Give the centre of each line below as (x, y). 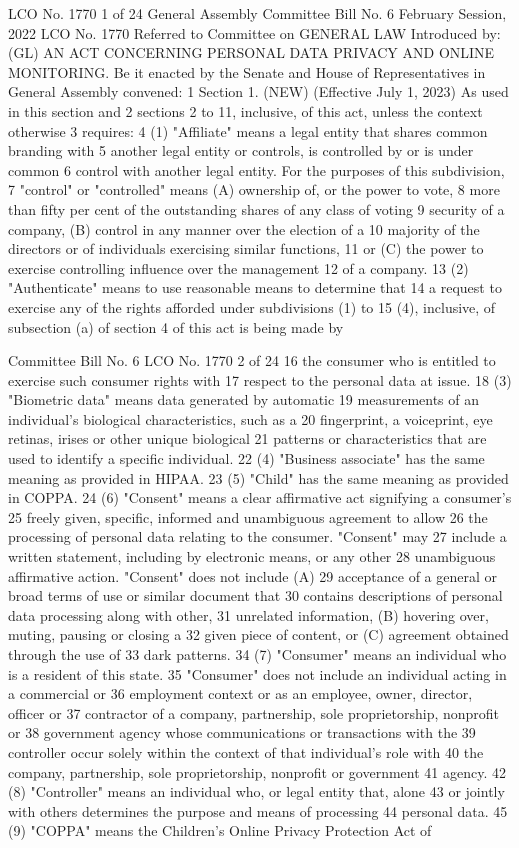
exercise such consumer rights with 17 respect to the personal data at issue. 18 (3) (260, 379)
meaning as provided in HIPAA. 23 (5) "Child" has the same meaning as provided (258, 477)
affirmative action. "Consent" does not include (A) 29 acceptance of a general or (253, 575)
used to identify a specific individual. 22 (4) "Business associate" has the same (246, 458)
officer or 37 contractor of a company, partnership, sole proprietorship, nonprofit (254, 712)
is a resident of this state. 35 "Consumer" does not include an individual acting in (257, 673)
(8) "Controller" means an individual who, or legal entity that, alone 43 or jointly (256, 791)
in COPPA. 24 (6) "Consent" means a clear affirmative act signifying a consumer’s (260, 497)
